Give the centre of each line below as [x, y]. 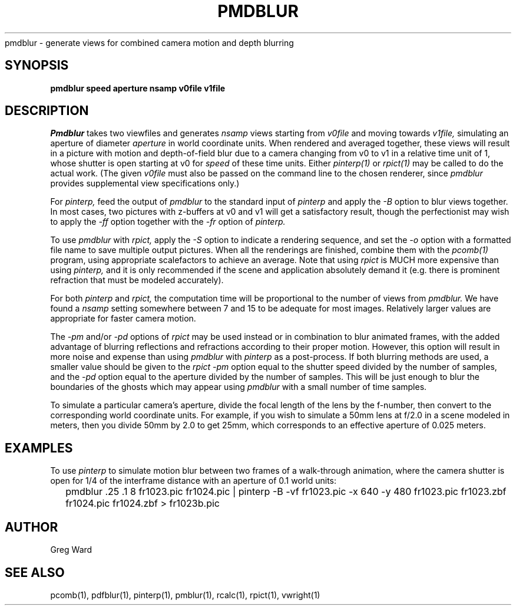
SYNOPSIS [37, 65]
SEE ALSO [35, 572]
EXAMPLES [39, 448]
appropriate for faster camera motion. [123, 319]
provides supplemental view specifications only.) [145, 183]
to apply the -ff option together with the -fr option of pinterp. [168, 222]
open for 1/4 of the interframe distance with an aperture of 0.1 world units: [193, 481]
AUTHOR [32, 527]
